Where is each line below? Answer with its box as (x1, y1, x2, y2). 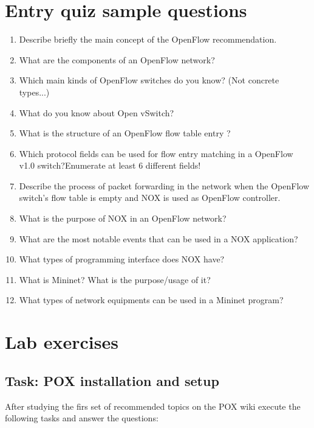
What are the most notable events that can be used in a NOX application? (19, 232, 298, 245)
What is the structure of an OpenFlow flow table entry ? (19, 127, 231, 139)
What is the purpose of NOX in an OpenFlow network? (19, 212, 227, 225)
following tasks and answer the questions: (5, 412, 159, 424)
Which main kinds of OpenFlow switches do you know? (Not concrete (19, 74, 279, 86)
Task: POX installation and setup (5, 371, 219, 390)
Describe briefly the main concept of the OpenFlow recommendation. (19, 33, 277, 46)
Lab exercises (5, 329, 118, 354)
